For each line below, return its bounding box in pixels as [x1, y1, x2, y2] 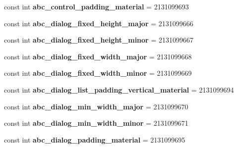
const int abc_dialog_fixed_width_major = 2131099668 [4, 51, 192, 61]
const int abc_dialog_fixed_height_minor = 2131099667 [4, 35, 193, 45]
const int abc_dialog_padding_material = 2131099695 [4, 134, 185, 145]
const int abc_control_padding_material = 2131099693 [4, 1, 189, 11]
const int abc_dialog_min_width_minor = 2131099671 [4, 118, 188, 128]
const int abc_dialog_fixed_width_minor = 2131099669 [4, 68, 192, 78]
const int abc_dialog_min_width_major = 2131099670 [4, 101, 188, 111]
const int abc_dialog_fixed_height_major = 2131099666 [4, 18, 193, 28]
